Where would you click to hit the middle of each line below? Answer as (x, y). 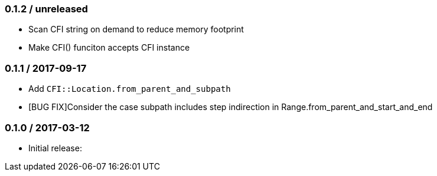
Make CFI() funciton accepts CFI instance (109, 48)
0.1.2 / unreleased (46, 9)
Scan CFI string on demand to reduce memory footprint (136, 29)
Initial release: (55, 148)
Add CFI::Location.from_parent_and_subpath (130, 89)
